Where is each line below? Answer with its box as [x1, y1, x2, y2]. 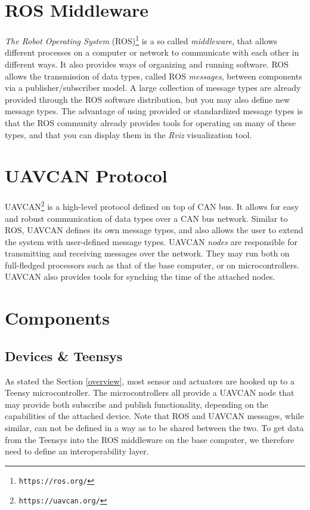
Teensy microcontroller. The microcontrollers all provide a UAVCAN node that [5, 386, 294, 399]
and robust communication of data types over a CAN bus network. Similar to [5, 212, 288, 224]
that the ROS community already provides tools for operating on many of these [5, 116, 296, 129]
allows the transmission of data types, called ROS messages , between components [5, 69, 302, 82]
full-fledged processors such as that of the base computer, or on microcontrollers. [5, 258, 299, 271]
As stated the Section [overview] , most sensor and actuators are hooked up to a [5, 374, 294, 387]
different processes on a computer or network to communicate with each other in [5, 46, 299, 59]
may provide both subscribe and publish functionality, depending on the [5, 398, 268, 410]
